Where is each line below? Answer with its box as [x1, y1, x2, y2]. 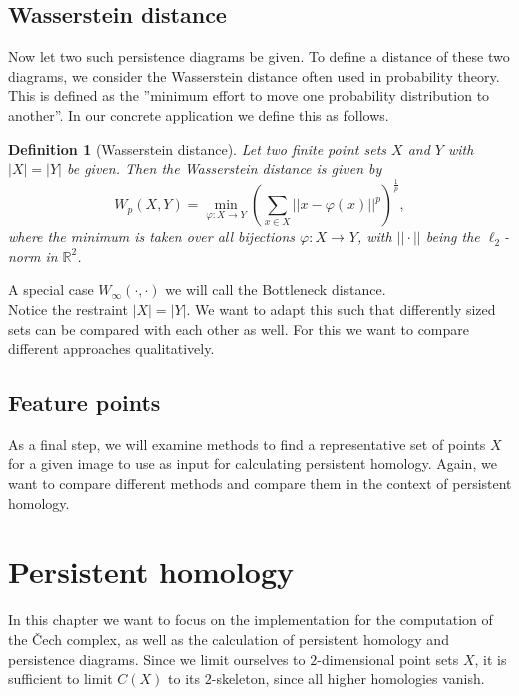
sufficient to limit [8, 668, 113, 689]
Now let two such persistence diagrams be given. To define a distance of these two [8, 46, 510, 67]
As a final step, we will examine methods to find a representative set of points [8, 433, 486, 454]
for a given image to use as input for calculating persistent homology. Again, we [8, 453, 497, 474]
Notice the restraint [8, 298, 128, 319]
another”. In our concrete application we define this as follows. [8, 104, 389, 125]
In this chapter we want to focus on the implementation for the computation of [8, 609, 493, 630]
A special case [8, 279, 94, 300]
